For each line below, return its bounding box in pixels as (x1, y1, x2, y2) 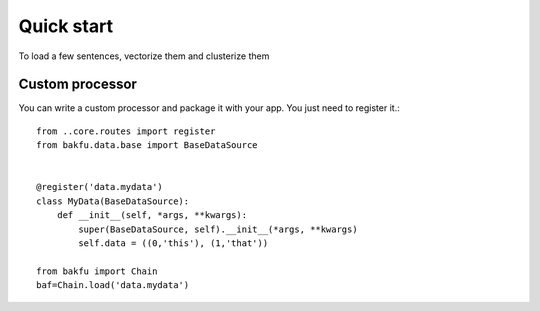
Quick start (18, 15, 114, 37)
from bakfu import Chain (36, 265, 158, 277)
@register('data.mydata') (36, 181, 164, 193)
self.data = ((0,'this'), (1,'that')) (78, 237, 269, 249)
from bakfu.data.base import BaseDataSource (36, 140, 259, 151)
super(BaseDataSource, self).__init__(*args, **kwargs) (78, 223, 359, 235)
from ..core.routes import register (36, 125, 216, 137)
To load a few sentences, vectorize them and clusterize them (18, 50, 270, 62)
